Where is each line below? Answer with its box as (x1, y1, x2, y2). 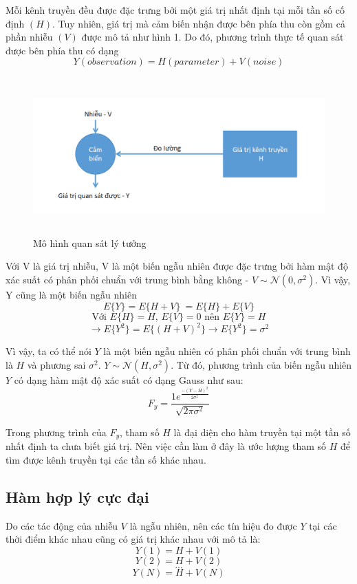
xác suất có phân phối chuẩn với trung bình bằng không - (6, 272, 249, 286)
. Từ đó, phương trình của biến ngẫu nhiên (171, 357, 352, 371)
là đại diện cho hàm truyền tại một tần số (173, 424, 351, 439)
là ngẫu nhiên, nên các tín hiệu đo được (129, 518, 297, 532)
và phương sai (27, 357, 86, 371)
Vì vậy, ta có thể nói (6, 344, 91, 358)
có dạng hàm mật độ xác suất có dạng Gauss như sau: (14, 372, 244, 387)
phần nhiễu (6, 30, 53, 44)
